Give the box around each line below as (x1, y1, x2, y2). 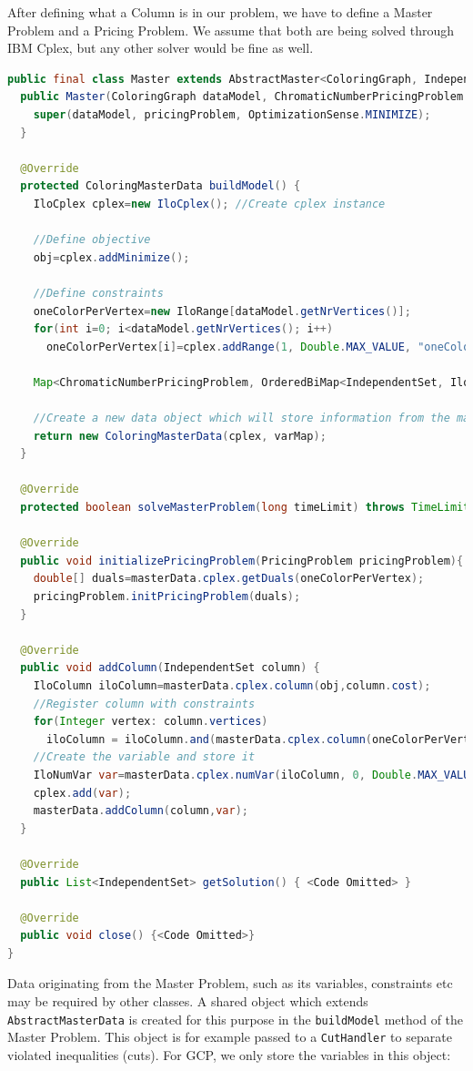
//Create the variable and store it (33, 750, 256, 764)
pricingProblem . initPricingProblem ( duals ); (33, 590, 301, 603)
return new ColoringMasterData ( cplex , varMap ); (33, 429, 327, 443)
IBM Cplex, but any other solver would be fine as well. (7, 38, 314, 57)
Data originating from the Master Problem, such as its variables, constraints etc (7, 974, 453, 993)
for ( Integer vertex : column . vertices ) (33, 715, 268, 729)
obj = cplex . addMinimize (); (33, 250, 190, 264)
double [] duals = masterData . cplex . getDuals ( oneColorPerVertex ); (33, 572, 425, 586)
